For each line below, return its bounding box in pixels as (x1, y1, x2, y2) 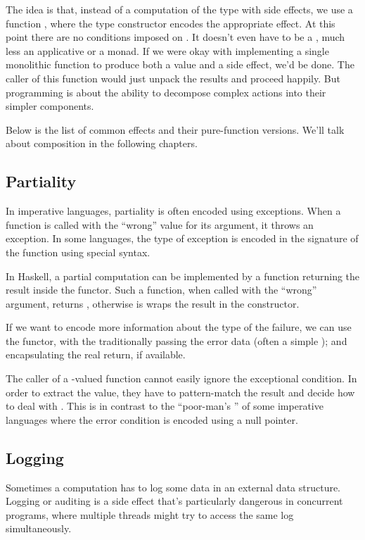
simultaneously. (6, 521, 72, 536)
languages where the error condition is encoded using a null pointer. (6, 412, 298, 427)
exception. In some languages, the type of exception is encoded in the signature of (6, 231, 359, 246)
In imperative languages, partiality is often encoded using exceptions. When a (6, 203, 341, 218)
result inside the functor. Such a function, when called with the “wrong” (6, 282, 317, 297)
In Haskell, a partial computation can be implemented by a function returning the (6, 268, 360, 283)
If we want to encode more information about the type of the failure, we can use (6, 320, 352, 334)
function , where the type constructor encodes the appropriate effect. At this (6, 15, 335, 30)
